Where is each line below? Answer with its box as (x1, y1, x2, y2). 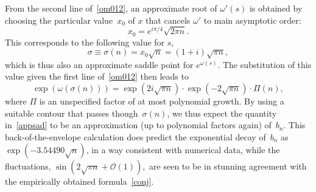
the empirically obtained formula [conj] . (5, 175, 154, 188)
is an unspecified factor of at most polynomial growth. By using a (39, 94, 284, 107)
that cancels (146, 13, 191, 26)
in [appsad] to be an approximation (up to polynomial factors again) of (5, 118, 272, 131)
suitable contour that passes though (5, 106, 138, 119)
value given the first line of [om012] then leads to (5, 70, 189, 83)
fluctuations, (5, 160, 51, 173)
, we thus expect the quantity (167, 106, 277, 119)
